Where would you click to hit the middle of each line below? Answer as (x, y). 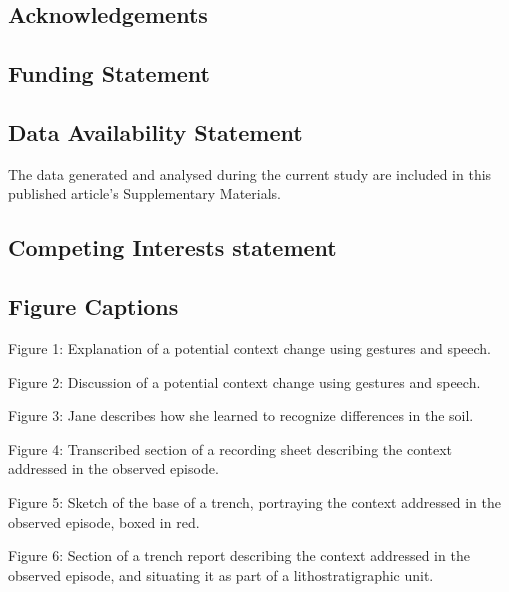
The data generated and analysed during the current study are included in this (250, 173)
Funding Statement (109, 73)
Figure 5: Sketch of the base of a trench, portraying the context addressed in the (254, 501)
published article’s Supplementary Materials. (144, 193)
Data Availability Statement (155, 131)
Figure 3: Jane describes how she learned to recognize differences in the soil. (241, 415)
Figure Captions (93, 306)
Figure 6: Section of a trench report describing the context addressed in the (239, 555)
